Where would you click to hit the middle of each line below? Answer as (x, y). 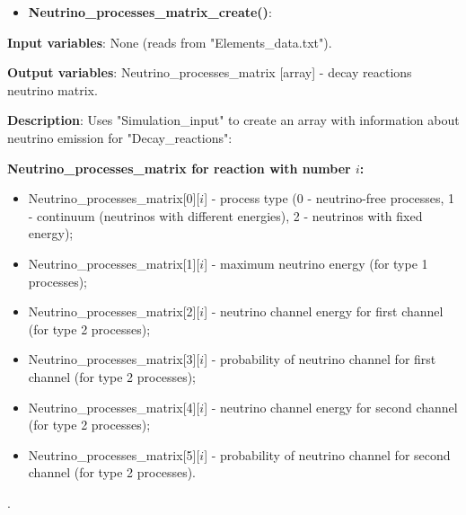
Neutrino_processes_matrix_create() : (150, 12)
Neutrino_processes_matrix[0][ (114, 198)
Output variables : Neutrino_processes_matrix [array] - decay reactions (210, 72)
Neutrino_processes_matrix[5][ (114, 454)
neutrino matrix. (53, 89)
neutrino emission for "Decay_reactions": (120, 137)
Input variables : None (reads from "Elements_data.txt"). (170, 42)
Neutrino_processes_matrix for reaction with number (179, 168)
